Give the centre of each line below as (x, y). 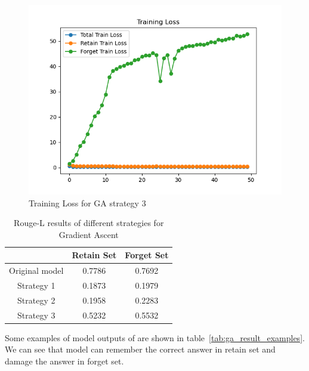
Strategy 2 (36, 300)
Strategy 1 (36, 285)
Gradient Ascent (89, 234)
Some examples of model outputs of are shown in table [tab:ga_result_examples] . (155, 337)
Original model (36, 270)
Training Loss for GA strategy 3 (87, 202)
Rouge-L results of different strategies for (89, 223)
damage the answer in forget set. (64, 361)
